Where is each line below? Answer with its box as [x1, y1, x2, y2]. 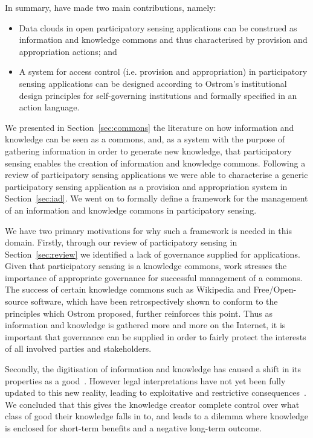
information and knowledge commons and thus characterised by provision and [19, 33, 308, 46]
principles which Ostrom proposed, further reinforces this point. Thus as [5, 306, 273, 319]
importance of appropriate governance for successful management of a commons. [5, 271, 303, 284]
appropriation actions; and [19, 45, 117, 57]
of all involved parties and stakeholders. [5, 342, 152, 355]
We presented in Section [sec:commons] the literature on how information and [5, 121, 294, 133]
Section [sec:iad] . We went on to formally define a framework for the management [5, 192, 308, 205]
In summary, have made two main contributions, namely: [5, 1, 216, 13]
